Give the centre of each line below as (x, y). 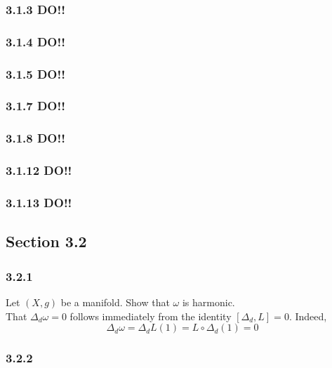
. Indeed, (308, 316)
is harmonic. (208, 302)
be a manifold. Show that (115, 302)
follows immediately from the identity (151, 316)
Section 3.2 (46, 241)
